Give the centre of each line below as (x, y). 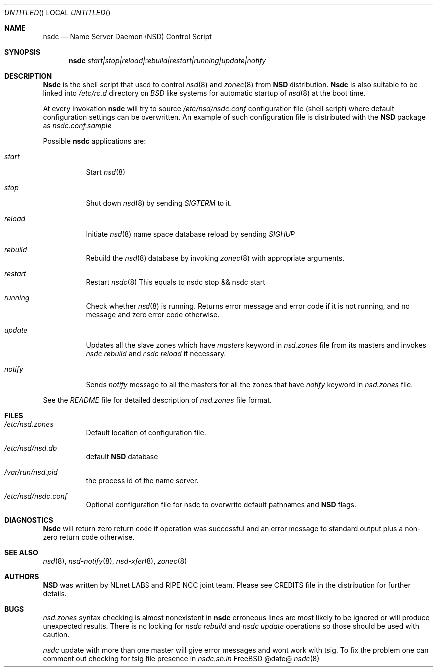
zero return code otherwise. (89, 537)
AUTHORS (22, 576)
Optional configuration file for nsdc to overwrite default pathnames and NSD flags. (221, 504)
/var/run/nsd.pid (31, 472)
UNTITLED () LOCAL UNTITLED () (58, 13)
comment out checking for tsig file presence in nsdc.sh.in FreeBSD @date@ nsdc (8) (181, 658)
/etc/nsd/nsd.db (31, 448)
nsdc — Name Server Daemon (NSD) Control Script (127, 37)
